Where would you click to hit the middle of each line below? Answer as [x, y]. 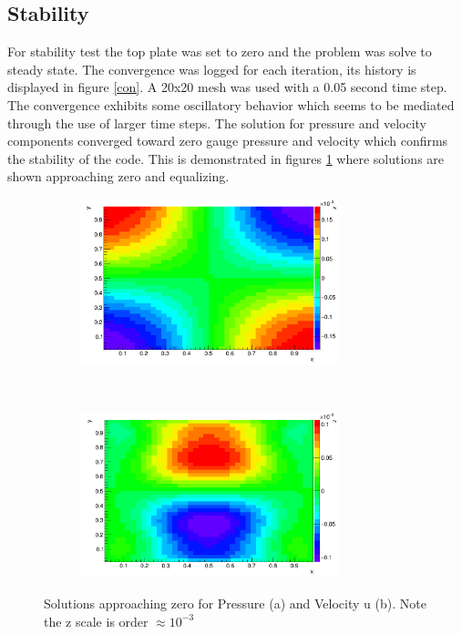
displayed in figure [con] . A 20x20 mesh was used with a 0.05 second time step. [227, 87]
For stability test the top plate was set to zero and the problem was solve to [220, 51]
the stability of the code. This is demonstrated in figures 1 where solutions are [226, 158]
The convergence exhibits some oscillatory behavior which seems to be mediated [231, 104]
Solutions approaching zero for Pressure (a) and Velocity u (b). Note [235, 603]
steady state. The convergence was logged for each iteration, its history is [212, 69]
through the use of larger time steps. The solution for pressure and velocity [217, 123]
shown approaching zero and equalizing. [118, 176]
